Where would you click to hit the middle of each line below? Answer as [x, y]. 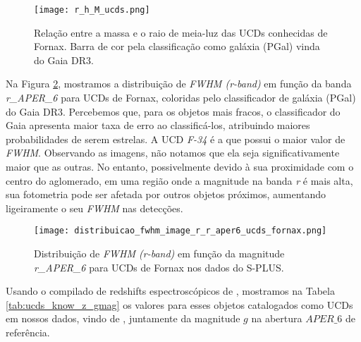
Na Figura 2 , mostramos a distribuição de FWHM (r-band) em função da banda [179, 84]
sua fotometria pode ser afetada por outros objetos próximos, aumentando [166, 194]
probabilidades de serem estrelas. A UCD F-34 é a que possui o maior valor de [176, 139]
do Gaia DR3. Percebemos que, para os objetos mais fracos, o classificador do [173, 111]
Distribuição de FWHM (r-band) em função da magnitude [159, 254]
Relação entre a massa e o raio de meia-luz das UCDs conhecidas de [181, 32]
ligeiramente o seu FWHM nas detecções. [94, 208]
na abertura [277, 318]
